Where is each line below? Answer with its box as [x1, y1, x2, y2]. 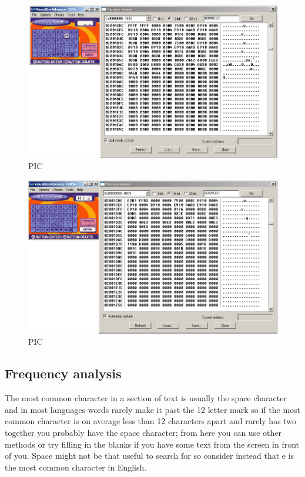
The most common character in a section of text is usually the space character [5, 392, 287, 404]
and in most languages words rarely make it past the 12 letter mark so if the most [5, 403, 301, 415]
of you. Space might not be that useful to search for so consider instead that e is [5, 449, 294, 462]
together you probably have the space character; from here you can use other [5, 426, 281, 439]
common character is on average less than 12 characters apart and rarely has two [5, 415, 297, 427]
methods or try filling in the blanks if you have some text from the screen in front [5, 438, 300, 450]
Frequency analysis [5, 364, 122, 382]
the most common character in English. [5, 461, 147, 473]
